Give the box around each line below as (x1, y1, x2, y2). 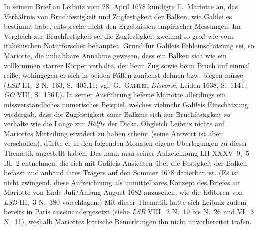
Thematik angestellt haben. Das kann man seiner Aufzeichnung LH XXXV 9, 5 (4, 147, 249, 158)
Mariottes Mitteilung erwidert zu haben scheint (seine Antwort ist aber (4, 128, 222, 138)
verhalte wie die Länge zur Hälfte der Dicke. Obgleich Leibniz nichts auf (4, 118, 224, 129)
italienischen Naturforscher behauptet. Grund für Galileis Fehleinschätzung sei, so (4, 40, 254, 51)
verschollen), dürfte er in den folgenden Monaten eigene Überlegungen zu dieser (4, 138, 248, 148)
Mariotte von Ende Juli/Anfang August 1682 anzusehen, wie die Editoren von (4, 187, 243, 197)
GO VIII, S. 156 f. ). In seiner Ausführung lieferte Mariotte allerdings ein (4, 89, 226, 100)
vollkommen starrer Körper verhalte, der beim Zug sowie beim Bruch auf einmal (4, 60, 250, 70)
